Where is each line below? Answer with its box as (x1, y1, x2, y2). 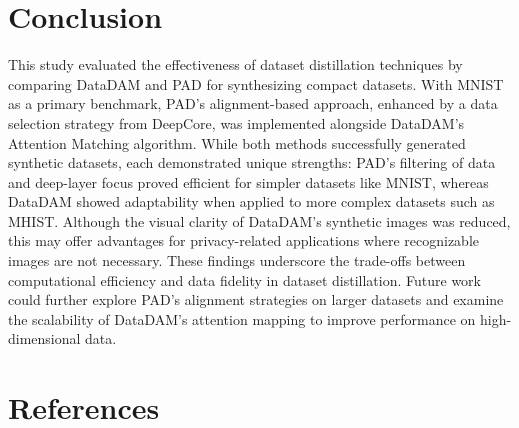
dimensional (8, 328, 81, 349)
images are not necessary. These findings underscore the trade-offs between (8, 250, 466, 271)
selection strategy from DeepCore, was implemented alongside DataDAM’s (8, 112, 465, 133)
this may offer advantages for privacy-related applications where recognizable (8, 230, 480, 251)
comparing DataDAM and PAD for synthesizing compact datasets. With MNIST (8, 73, 504, 94)
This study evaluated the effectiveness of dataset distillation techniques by (8, 54, 463, 75)
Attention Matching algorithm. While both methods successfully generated (8, 132, 466, 153)
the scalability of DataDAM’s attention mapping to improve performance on (8, 308, 476, 329)
